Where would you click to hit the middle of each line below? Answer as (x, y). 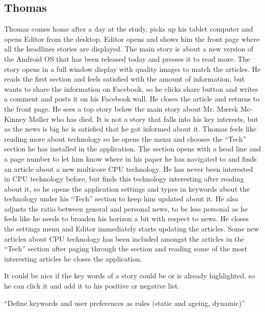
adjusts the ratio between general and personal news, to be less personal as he (126, 208)
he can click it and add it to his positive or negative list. (92, 286)
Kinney (15, 119)
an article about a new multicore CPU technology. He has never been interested (129, 168)
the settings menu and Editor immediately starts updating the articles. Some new (132, 229)
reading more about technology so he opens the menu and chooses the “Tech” (125, 138)
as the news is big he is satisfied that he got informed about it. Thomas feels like (130, 129)
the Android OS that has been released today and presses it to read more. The (127, 58)
